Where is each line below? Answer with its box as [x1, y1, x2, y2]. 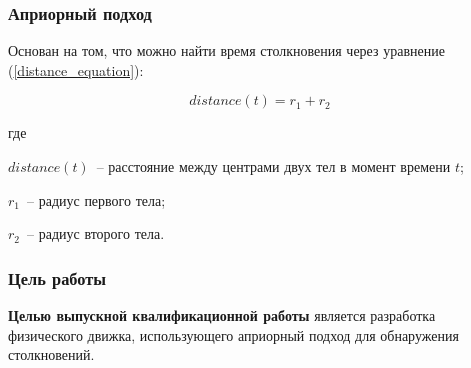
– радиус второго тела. [27, 223, 165, 244]
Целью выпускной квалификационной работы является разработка [8, 305, 436, 325]
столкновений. [8, 344, 95, 365]
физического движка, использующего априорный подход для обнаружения [8, 324, 459, 345]
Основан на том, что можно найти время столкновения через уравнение [8, 40, 445, 61]
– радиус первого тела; [27, 189, 166, 210]
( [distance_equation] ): [8, 59, 144, 80]
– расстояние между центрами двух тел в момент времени [96, 156, 451, 176]
